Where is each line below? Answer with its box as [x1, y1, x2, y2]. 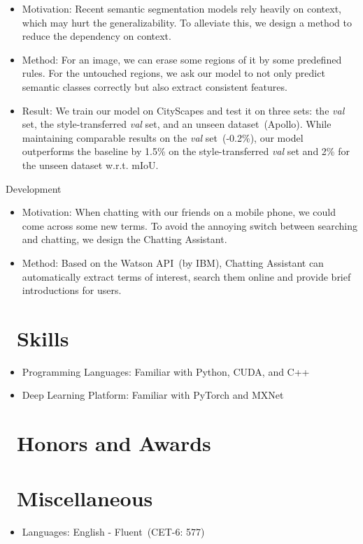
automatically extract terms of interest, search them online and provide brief [22, 269, 351, 284]
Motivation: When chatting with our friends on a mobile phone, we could [22, 205, 336, 219]
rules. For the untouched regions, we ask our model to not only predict [22, 66, 325, 80]
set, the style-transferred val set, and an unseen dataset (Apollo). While [22, 117, 332, 131]
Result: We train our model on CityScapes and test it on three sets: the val [22, 103, 345, 117]
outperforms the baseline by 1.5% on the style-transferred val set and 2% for [22, 144, 350, 159]
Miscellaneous [17, 483, 153, 512]
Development [6, 181, 62, 196]
